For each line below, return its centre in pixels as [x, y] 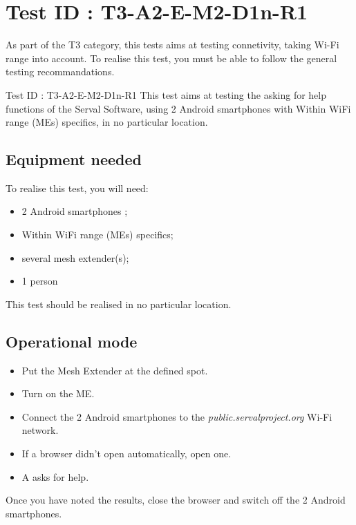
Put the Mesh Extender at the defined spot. [115, 370]
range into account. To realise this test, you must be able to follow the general [171, 58]
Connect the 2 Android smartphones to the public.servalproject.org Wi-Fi [177, 416]
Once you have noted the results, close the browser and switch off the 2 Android [176, 500]
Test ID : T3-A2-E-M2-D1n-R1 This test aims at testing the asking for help [166, 94]
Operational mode [72, 341]
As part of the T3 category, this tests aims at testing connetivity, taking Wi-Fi [172, 45]
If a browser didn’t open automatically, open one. [127, 454]
